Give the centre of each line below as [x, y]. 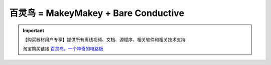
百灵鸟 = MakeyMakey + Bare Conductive [97, 13]
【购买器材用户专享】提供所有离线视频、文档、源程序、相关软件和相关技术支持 [104, 39]
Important [34, 30]
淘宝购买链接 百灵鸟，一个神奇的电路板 [63, 49]
